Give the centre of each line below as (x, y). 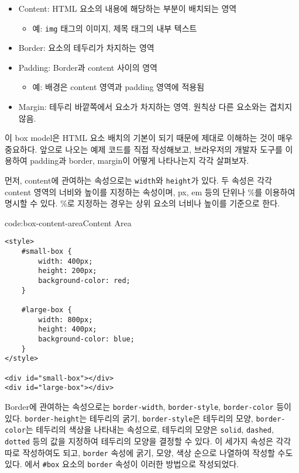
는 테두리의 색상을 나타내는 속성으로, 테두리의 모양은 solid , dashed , (149, 429)
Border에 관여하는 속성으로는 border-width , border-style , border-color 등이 (148, 406)
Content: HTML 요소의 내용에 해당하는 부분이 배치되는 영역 (128, 8)
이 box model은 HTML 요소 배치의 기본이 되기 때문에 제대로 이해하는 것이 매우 (149, 138)
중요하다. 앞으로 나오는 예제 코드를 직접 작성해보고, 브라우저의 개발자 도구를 (144, 149)
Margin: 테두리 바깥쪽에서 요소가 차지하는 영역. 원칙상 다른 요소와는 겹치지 (155, 107)
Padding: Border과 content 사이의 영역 (88, 67)
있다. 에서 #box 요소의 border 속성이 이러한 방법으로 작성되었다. (122, 464)
